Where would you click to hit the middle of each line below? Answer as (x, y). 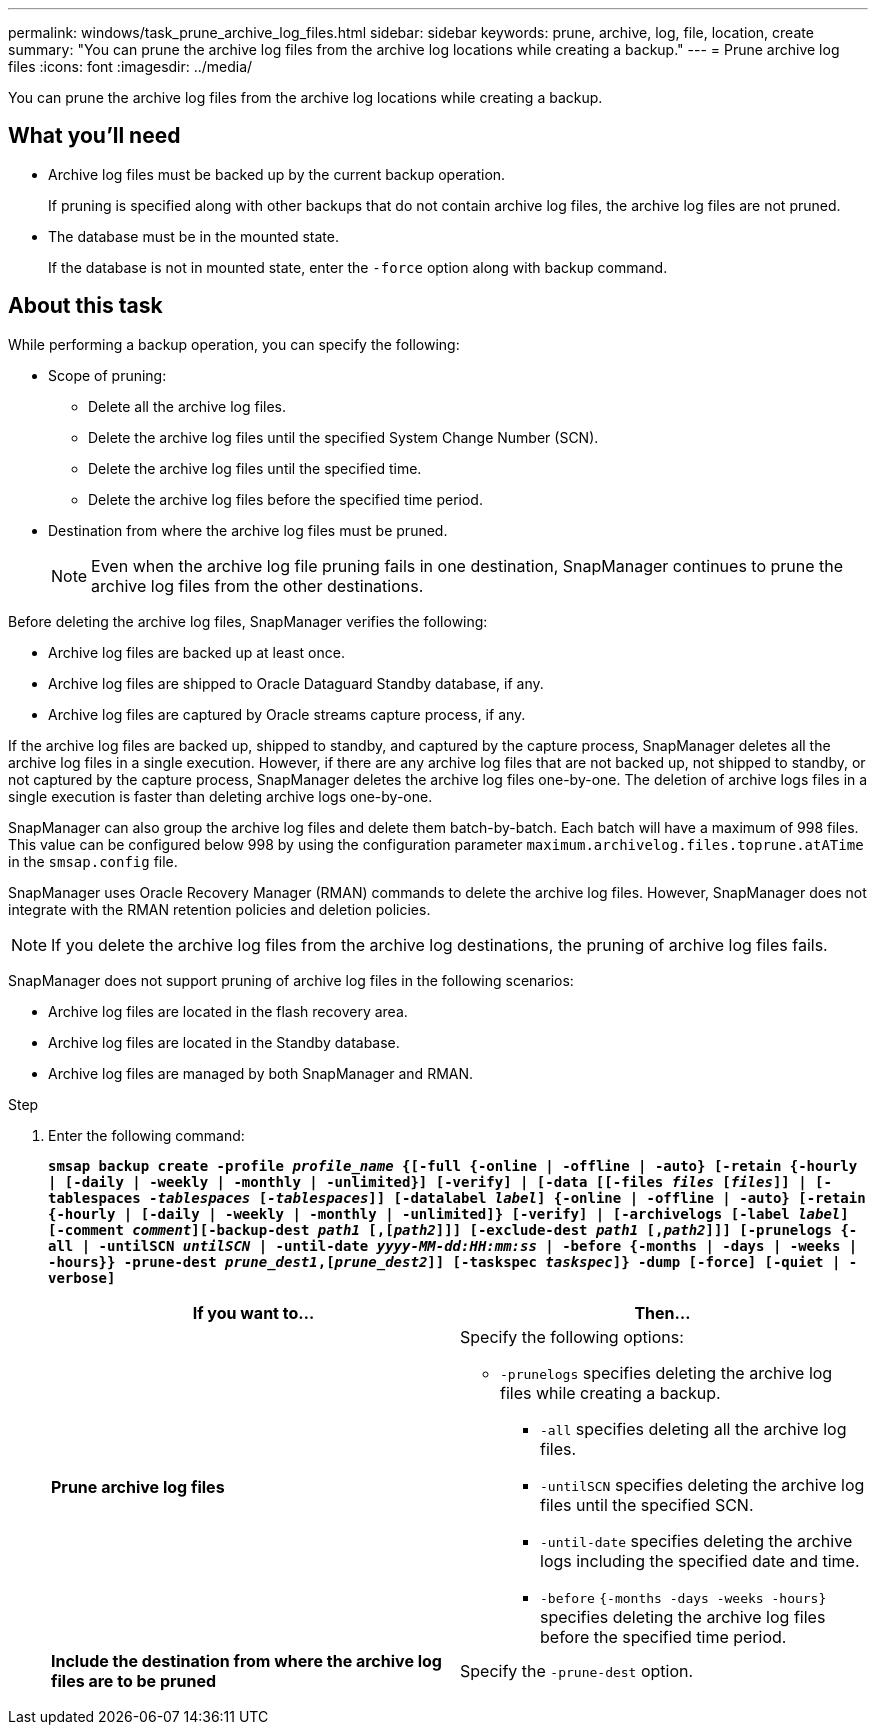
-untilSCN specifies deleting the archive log (702, 1484)
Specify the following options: (572, 1336)
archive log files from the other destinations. (257, 585)
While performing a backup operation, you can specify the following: (234, 344)
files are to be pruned (134, 1680)
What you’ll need (94, 136)
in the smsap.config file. (93, 861)
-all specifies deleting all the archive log (693, 1428)
